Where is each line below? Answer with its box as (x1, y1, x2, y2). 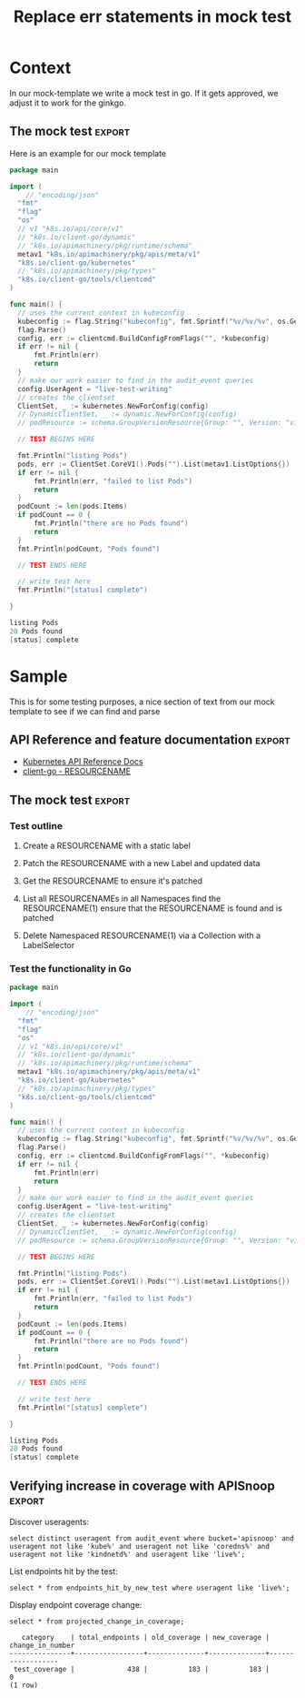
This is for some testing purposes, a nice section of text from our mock (9, 696, 275, 707)
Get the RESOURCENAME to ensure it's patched (22, 875, 202, 886)
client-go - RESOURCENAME (22, 766, 132, 777)
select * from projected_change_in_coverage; (9, 1617, 184, 1626)
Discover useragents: (9, 1517, 89, 1528)
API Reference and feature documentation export (9, 732, 290, 747)
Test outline (9, 819, 64, 832)
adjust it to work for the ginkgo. (9, 97, 127, 108)
